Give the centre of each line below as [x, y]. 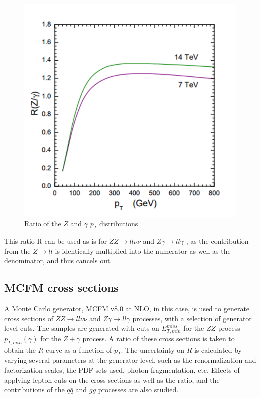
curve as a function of [79, 350]
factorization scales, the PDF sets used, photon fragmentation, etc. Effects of [122, 370]
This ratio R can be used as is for [56, 241]
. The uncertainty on [152, 350]
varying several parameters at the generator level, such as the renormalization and [130, 360]
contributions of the [35, 390]
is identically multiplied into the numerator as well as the [143, 251]
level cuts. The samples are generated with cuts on [82, 328]
